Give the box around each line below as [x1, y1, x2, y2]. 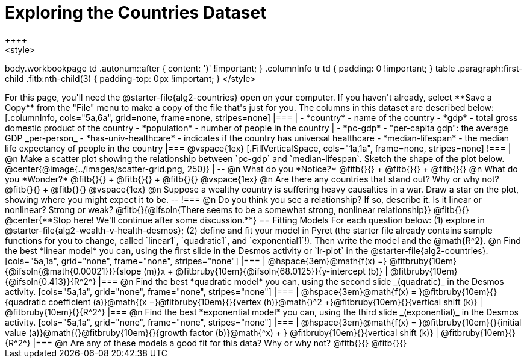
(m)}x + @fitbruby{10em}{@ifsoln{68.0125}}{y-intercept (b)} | [143, 265, 388, 276]
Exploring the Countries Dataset [5, 2, 267, 23]
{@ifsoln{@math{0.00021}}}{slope [5, 265, 142, 276]
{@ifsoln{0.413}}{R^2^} [5, 276, 96, 287]
